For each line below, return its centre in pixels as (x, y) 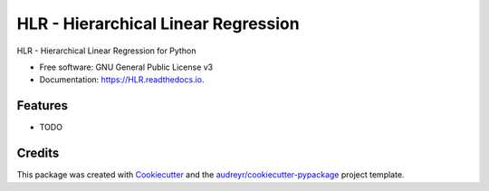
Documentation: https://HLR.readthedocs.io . (122, 80)
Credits (38, 153)
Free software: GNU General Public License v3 (126, 67)
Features (42, 105)
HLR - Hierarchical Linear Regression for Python (106, 51)
